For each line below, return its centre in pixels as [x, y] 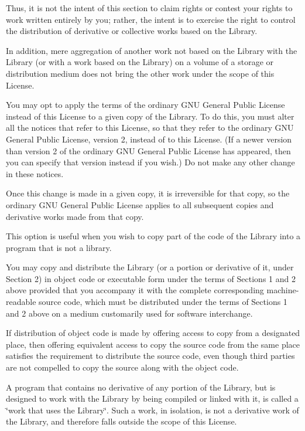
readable [21, 302]
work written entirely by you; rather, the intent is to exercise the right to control [151, 19]
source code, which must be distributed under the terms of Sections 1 [163, 302]
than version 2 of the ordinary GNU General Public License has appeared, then [148, 150]
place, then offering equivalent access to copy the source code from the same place [153, 344]
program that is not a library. [59, 247]
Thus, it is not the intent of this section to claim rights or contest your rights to [149, 8]
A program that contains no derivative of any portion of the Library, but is [141, 387]
